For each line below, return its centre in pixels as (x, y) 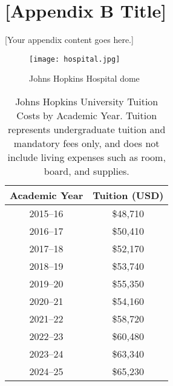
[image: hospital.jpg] (75, 59)
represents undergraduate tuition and (87, 129)
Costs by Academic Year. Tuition (87, 115)
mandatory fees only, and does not (86, 143)
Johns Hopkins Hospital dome (84, 78)
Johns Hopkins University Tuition (87, 101)
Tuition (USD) (128, 195)
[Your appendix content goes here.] (69, 40)
